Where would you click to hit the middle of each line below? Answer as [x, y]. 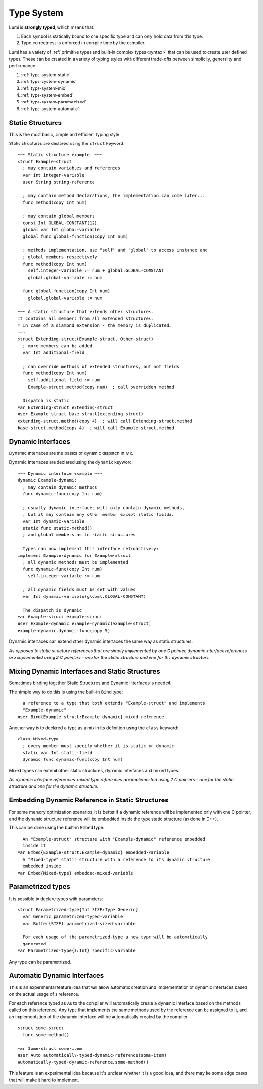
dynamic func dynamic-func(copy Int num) [73, 760]
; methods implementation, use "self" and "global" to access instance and [115, 250]
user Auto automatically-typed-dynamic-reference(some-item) [92, 1055]
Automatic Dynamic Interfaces [56, 976]
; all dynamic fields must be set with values [79, 590]
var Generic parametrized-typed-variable [73, 917]
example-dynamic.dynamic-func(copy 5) [64, 630]
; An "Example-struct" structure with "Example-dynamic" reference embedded [112, 839]
